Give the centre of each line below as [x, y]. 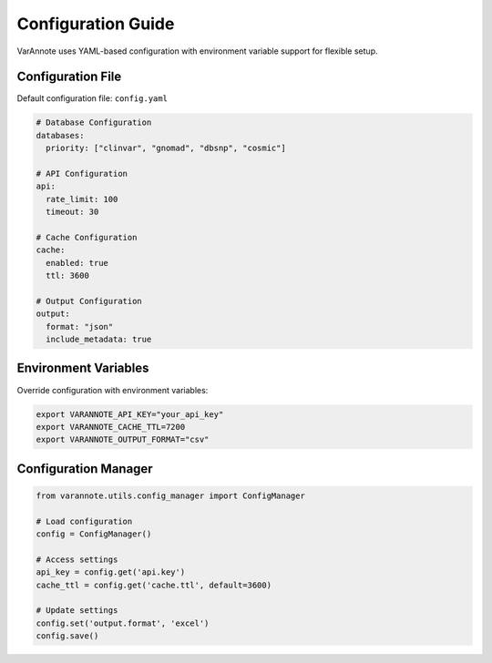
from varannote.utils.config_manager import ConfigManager [170, 495]
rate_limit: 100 [82, 199]
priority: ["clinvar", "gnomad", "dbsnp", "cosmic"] [166, 148]
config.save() [67, 636]
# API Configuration [82, 173]
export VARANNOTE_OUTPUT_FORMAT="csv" [123, 440]
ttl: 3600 [68, 276]
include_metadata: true [99, 340]
